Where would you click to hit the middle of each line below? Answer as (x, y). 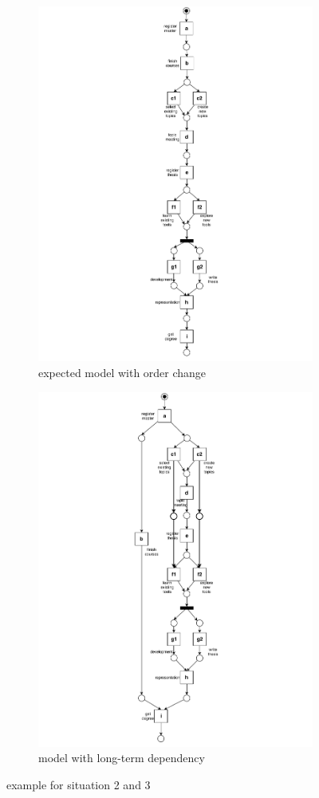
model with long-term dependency (122, 758)
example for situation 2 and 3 (79, 785)
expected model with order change (122, 372)
